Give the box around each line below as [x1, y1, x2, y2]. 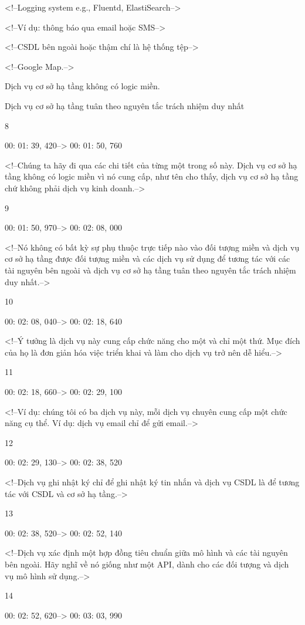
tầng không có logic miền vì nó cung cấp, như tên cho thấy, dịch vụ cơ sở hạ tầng [5, 170, 299, 183]
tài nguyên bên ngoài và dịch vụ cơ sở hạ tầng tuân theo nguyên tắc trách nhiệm [5, 263, 296, 276]
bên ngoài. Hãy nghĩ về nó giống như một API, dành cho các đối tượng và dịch [5, 558, 289, 570]
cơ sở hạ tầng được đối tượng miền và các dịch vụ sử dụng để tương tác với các [5, 252, 290, 265]
